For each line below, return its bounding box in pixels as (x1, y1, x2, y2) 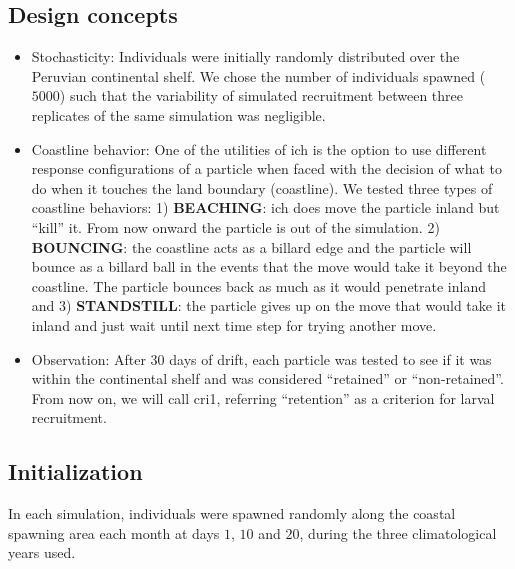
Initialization (8, 456, 143, 487)
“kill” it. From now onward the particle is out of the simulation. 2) (31, 216, 440, 237)
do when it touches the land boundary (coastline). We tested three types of (31, 177, 493, 198)
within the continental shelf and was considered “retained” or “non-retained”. (31, 368, 504, 389)
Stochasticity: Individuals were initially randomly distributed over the (31, 46, 460, 67)
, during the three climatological (299, 522, 497, 543)
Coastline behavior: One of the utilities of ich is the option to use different (31, 138, 487, 159)
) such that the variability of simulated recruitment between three (59, 85, 463, 106)
